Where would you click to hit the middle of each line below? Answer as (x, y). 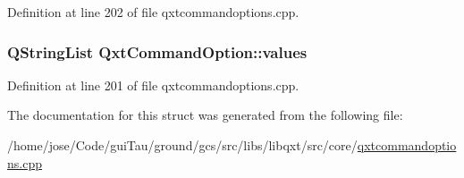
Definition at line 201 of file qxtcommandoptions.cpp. (153, 85)
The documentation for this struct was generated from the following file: (205, 115)
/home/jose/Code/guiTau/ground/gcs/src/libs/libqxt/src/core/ (182, 145)
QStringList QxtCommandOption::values (157, 51)
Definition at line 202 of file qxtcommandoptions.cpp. (153, 12)
